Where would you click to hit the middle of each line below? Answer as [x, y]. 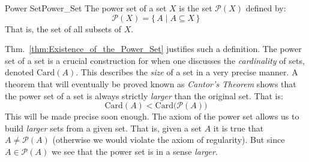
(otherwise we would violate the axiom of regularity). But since [169, 140]
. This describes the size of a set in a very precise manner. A [187, 72]
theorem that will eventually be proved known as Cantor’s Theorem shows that [151, 83]
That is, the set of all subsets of [63, 28]
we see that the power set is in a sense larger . [134, 151]
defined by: [266, 8]
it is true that [238, 128]
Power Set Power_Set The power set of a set [86, 8]
